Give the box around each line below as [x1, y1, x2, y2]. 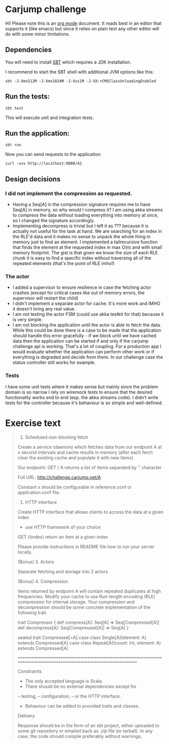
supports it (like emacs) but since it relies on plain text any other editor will [5, 25, 159, 31]
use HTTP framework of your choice [25, 524, 101, 530]
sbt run [5, 142, 22, 147]
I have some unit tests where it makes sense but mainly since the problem [5, 384, 158, 390]
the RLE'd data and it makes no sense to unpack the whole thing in [12, 234, 151, 240]
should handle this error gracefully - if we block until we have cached [12, 333, 157, 339]
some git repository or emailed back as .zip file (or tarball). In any [17, 728, 153, 734]
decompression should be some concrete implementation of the [17, 604, 151, 610]
